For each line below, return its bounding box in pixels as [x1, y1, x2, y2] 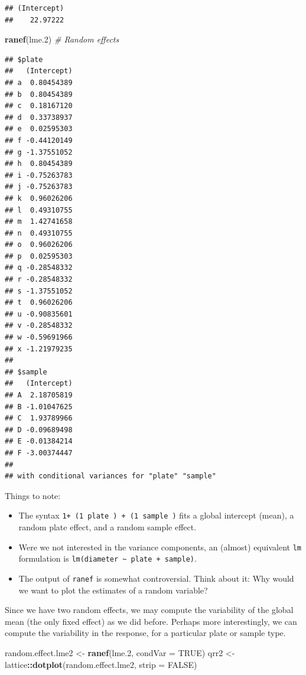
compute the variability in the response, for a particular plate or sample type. [5, 627, 286, 639]
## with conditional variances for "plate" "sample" [5, 472, 216, 481]
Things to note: [5, 489, 61, 501]
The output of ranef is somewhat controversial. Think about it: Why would [18, 572, 294, 584]
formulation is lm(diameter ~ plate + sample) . [18, 552, 197, 565]
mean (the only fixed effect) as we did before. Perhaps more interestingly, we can [5, 615, 297, 627]
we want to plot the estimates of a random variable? [18, 583, 208, 596]
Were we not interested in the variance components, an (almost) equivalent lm [18, 540, 301, 553]
